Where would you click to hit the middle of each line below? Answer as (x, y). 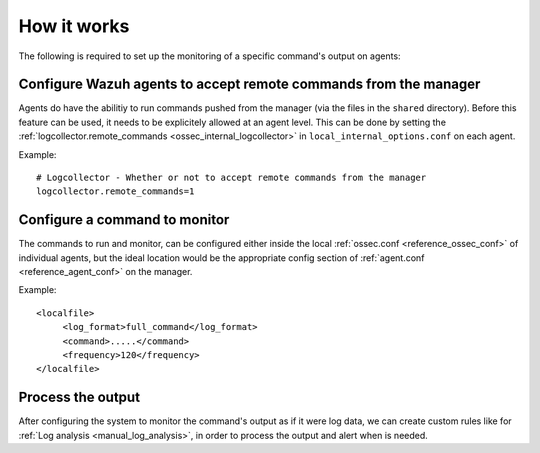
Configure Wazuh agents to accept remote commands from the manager (249, 84)
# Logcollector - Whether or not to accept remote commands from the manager (231, 178)
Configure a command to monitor (124, 220)
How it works (74, 26)
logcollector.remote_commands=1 (115, 191)
